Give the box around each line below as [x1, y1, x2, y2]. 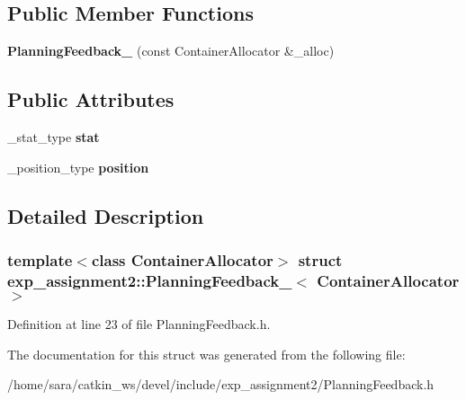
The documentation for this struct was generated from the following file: [7, 344, 406, 363]
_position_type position [7, 157, 149, 176]
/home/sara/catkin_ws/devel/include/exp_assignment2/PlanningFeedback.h [7, 375, 435, 394]
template [7, 248, 73, 271]
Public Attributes [7, 85, 175, 113]
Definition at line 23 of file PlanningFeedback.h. [7, 315, 271, 333]
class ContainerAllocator [91, 248, 273, 271]
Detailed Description [7, 201, 204, 229]
